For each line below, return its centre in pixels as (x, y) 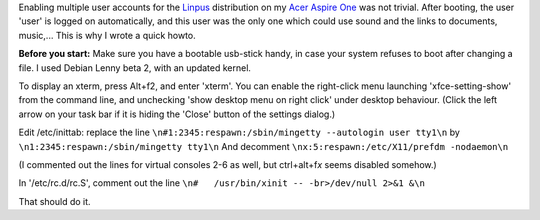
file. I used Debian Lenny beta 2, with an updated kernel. (135, 67)
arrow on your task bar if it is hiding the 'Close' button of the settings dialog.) (177, 114)
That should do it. (54, 201)
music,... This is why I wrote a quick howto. (107, 35)
